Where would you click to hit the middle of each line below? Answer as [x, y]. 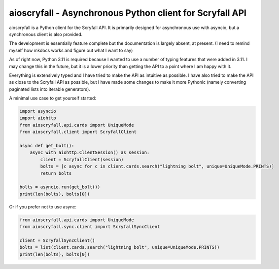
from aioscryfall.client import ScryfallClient [78, 132]
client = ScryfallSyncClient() [57, 240]
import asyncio [38, 111]
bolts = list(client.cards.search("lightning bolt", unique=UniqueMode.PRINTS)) [120, 247]
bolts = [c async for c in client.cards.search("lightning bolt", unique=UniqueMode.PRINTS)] [157, 167]
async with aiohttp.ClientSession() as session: [90, 152]
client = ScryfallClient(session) [82, 159]
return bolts [56, 173]
